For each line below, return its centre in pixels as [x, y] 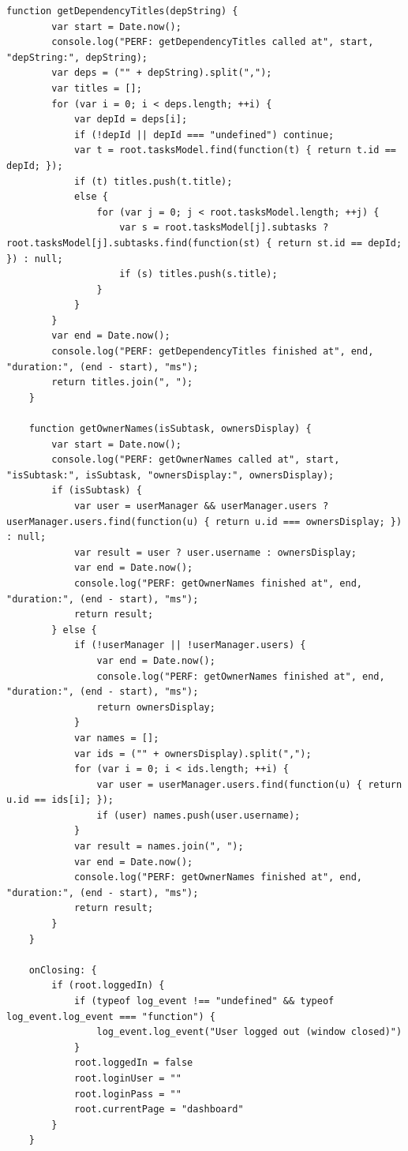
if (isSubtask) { [97, 491]
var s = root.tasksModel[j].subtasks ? [224, 228]
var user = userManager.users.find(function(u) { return [249, 784]
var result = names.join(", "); [159, 847]
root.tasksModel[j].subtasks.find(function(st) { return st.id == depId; [204, 243]
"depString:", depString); [77, 57]
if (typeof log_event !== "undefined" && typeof [204, 1001]
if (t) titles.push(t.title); [153, 181]
